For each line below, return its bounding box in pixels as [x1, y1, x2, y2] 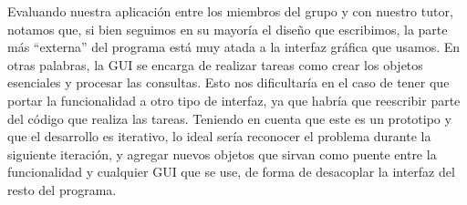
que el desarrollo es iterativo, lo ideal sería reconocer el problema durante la [7, 127, 431, 146]
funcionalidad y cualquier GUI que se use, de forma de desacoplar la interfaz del [7, 162, 455, 181]
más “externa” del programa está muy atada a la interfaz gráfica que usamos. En [7, 37, 461, 56]
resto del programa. [7, 179, 117, 199]
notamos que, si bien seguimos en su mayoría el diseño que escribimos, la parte [7, 19, 448, 38]
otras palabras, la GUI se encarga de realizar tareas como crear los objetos [7, 55, 423, 74]
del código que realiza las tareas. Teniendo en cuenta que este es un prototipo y [7, 108, 451, 128]
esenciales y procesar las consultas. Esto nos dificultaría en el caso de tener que [7, 73, 450, 92]
